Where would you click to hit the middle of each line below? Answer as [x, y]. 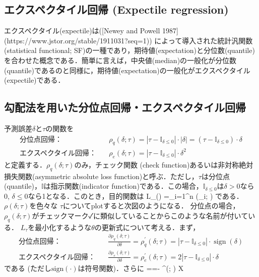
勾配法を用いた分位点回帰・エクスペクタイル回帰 [125, 107]
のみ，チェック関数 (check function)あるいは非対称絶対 [164, 164]
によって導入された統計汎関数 [204, 40]
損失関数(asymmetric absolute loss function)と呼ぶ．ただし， [101, 176]
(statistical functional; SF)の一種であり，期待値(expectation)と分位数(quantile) [129, 50]
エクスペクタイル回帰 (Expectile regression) [116, 9]
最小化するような [63, 227]
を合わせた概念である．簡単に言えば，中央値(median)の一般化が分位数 [120, 60]
